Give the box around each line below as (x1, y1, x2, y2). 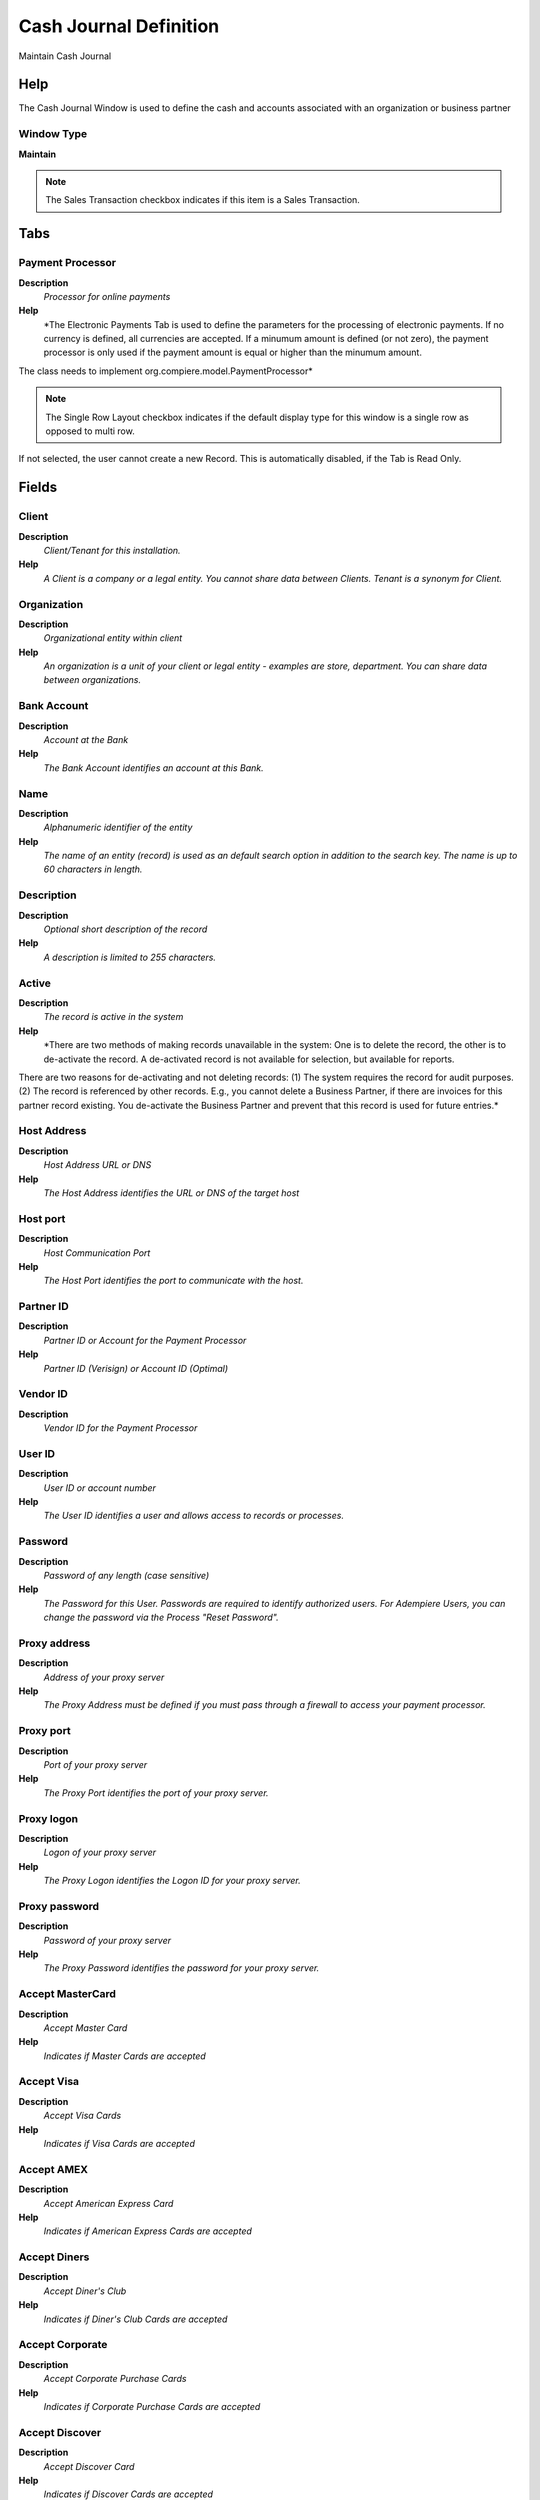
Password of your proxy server (43, 1934, 172, 1946)
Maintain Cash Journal (18, 50, 112, 62)
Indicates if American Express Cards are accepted (43, 2225, 252, 2237)
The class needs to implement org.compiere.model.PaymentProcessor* (18, 365, 314, 377)
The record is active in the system (43, 1011, 184, 1023)
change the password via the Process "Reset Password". (43, 1611, 279, 1624)
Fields (18, 479, 58, 496)
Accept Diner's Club (43, 2285, 127, 2297)
